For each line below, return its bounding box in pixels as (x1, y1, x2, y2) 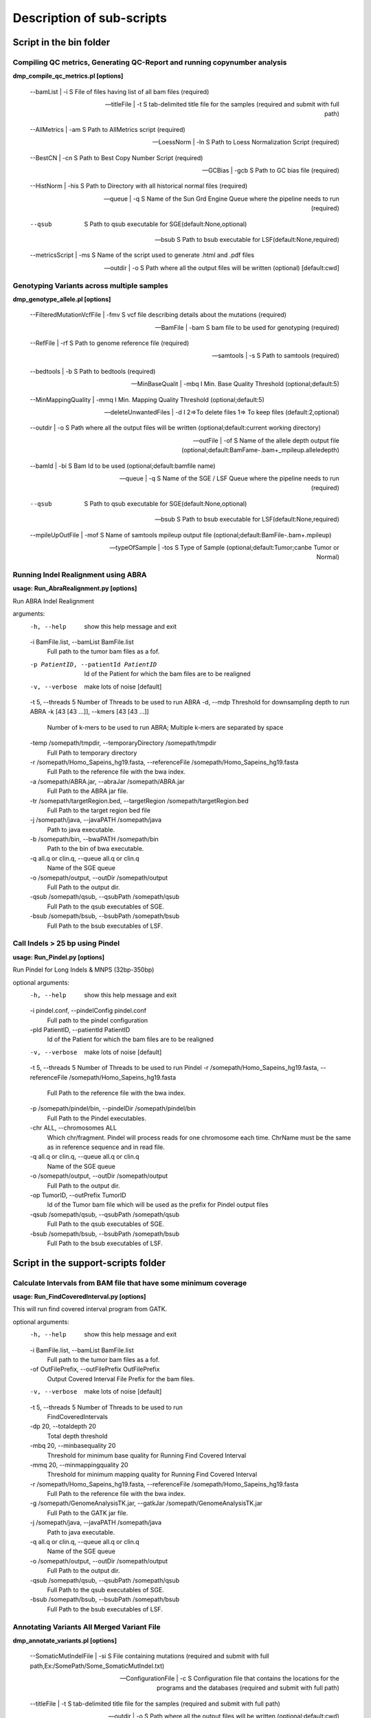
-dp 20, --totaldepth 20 (30, 1423, 96, 1431)
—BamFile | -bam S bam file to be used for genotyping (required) (155, 323, 339, 331)
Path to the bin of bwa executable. (47, 845, 144, 853)
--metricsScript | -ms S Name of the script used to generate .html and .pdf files (30, 251, 254, 259)
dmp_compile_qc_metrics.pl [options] (12, 72, 124, 80)
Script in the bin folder (12, 36, 111, 48)
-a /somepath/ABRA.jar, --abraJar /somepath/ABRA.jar (30, 777, 185, 785)
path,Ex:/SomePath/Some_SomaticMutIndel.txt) (30, 1662, 165, 1670)
